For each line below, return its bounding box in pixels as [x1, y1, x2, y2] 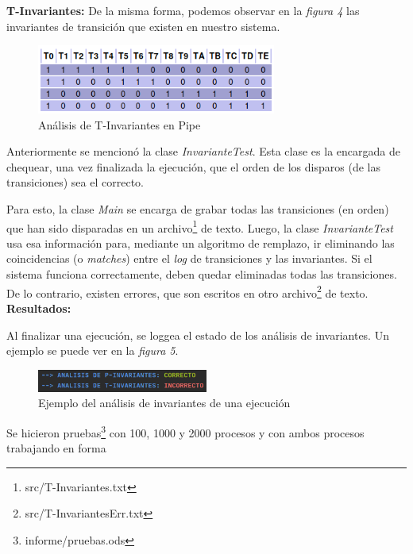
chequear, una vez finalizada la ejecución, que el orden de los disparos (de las [6, 158, 380, 175]
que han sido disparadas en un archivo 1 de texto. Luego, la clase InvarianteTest [6, 217, 393, 236]
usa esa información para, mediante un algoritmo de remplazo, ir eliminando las [6, 234, 395, 251]
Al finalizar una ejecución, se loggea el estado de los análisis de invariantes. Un [6, 326, 389, 343]
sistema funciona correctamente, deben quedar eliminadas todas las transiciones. [6, 266, 397, 283]
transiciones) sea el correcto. [6, 174, 144, 190]
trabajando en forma [6, 440, 106, 456]
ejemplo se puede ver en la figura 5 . [6, 342, 179, 359]
